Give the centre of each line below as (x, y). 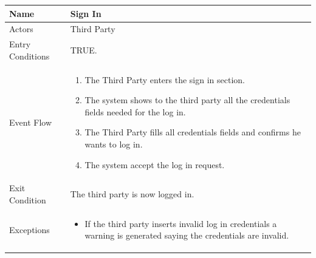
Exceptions (29, 229)
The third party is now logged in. (132, 194)
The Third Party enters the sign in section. (165, 79)
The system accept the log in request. (155, 164)
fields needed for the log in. (135, 111)
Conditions (29, 56)
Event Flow (30, 122)
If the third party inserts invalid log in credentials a (181, 223)
